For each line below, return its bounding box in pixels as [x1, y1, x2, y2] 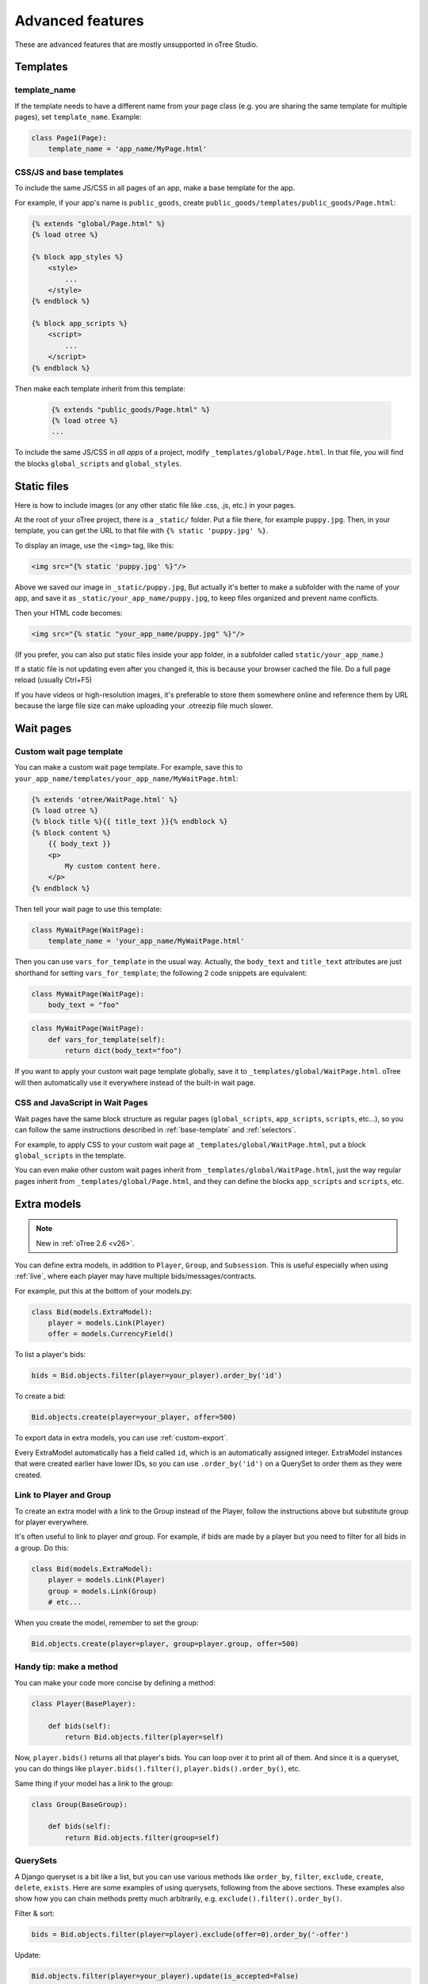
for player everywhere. [14, 1517, 90, 1527]
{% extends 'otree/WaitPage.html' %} [31, 794, 178, 804]
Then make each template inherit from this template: [14, 383, 186, 393]
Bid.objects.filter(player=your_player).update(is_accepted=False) [31, 1971, 300, 1980]
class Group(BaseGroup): [31, 1800, 128, 1809]
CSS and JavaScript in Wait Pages [14, 1098, 148, 1109]
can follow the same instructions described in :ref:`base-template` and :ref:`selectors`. [14, 1125, 296, 1135]
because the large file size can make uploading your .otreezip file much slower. [14, 701, 273, 710]
